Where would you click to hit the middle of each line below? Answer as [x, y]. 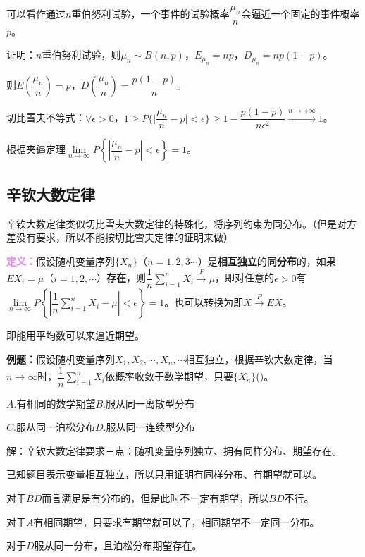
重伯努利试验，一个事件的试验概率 [150, 14]
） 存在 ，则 [122, 277]
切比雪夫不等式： [46, 117]
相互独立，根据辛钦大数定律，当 [259, 359]
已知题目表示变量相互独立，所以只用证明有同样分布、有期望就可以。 [164, 474]
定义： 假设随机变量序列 [61, 261]
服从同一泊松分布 [55, 427]
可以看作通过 [36, 14]
